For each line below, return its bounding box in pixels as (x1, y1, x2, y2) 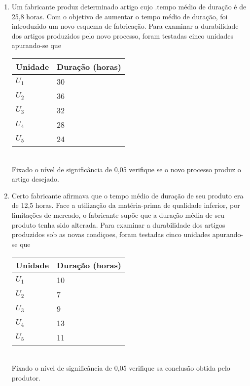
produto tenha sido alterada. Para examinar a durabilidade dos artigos (11, 219, 225, 230)
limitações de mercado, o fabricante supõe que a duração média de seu (11, 209, 224, 220)
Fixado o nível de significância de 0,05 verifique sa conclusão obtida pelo (11, 362, 230, 373)
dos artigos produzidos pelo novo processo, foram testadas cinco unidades (11, 30, 233, 41)
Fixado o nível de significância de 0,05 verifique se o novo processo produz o (11, 164, 241, 174)
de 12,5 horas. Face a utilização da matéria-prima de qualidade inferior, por (11, 200, 240, 210)
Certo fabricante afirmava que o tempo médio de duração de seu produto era (11, 190, 244, 200)
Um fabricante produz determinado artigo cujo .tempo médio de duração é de (11, 1, 247, 11)
